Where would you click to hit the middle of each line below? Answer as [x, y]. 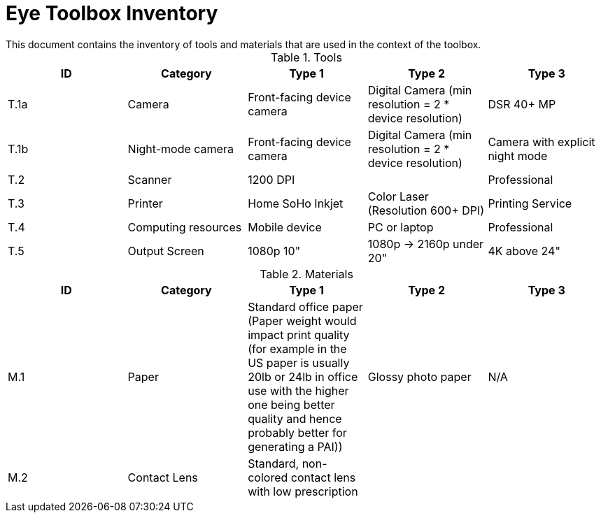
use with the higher [298, 390]
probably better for [297, 432]
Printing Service [530, 203]
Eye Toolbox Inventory [112, 13]
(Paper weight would [302, 321]
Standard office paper [305, 307]
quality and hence [295, 418]
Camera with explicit [542, 142]
